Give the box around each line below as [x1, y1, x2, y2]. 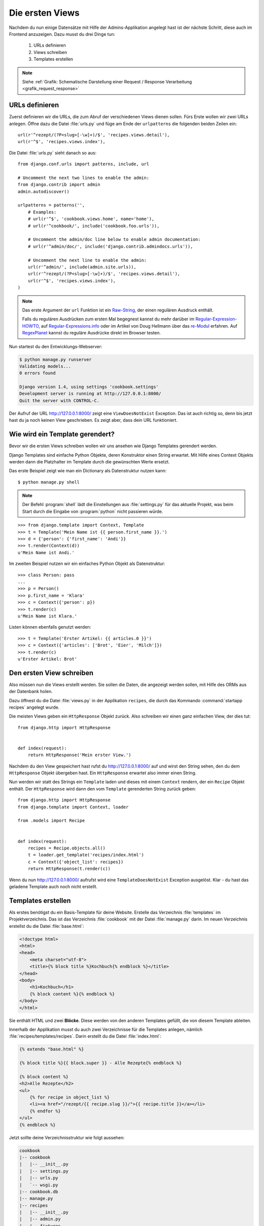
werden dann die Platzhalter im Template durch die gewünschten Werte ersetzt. [9, 459, 170, 464]
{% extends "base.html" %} [19, 1047, 84, 1052]
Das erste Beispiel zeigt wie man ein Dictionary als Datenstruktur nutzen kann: [9, 468, 167, 474]
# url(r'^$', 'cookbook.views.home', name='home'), [27, 216, 154, 222]
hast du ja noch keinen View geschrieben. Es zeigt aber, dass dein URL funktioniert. [9, 417, 178, 423]
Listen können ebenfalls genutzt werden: [9, 624, 91, 630]
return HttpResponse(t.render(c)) [27, 866, 111, 871]
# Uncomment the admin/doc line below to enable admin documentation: [27, 237, 201, 242]
